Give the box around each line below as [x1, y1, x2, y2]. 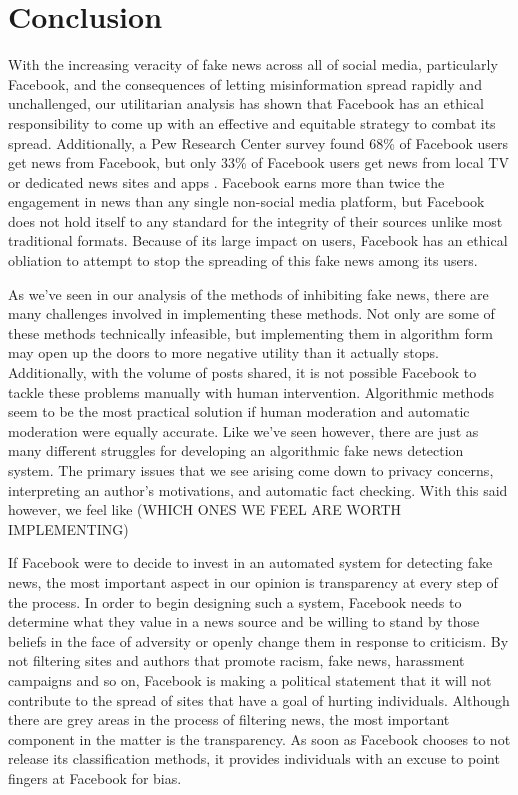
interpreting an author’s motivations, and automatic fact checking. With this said [8, 479, 508, 500]
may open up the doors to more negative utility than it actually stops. [8, 342, 439, 363]
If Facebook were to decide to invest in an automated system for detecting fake [8, 552, 493, 573]
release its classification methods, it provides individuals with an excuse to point [8, 748, 500, 769]
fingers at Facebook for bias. [8, 767, 182, 788]
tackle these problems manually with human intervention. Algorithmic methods [8, 381, 495, 402]
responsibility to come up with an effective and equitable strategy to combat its [8, 112, 496, 133]
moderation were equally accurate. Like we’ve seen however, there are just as [8, 420, 479, 441]
